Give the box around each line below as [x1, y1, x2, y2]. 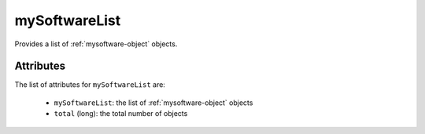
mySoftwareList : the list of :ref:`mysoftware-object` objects [54, 98, 253, 107]
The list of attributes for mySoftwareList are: [14, 80, 165, 89]
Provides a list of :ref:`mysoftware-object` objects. [14, 39, 178, 49]
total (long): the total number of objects [54, 109, 188, 118]
